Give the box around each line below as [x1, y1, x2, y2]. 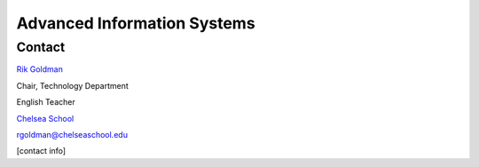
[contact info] [16, 146, 67, 156]
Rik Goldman [16, 64, 64, 75]
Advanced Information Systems [16, 13, 256, 33]
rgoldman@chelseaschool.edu [16, 129, 129, 139]
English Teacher [16, 97, 75, 107]
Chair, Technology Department [16, 80, 129, 91]
